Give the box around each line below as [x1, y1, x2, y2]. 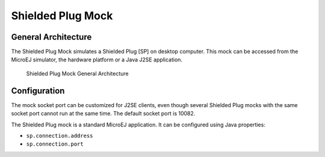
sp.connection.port [26, 141, 84, 147]
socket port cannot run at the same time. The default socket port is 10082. [11, 110, 196, 117]
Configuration [11, 85, 65, 96]
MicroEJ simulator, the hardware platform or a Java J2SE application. [11, 56, 183, 63]
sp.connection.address [26, 132, 93, 139]
